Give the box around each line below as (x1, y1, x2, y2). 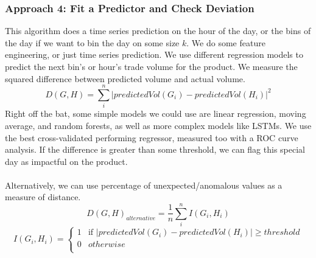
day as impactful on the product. (5, 155, 128, 167)
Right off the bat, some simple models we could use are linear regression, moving (5, 107, 306, 120)
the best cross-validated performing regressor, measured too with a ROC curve (5, 131, 298, 144)
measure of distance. (5, 190, 81, 203)
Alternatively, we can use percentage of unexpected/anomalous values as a (5, 178, 283, 191)
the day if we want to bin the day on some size (5, 36, 180, 49)
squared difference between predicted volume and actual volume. (5, 72, 245, 85)
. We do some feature (186, 36, 265, 49)
